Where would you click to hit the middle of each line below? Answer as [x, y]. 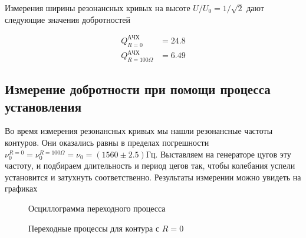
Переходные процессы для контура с [94, 228]
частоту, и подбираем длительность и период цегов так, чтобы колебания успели [150, 165]
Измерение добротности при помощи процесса [138, 89]
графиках [21, 188]
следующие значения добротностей [68, 19]
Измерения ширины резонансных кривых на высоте [98, 8]
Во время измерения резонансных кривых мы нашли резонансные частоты [139, 131]
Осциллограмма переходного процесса [97, 208]
